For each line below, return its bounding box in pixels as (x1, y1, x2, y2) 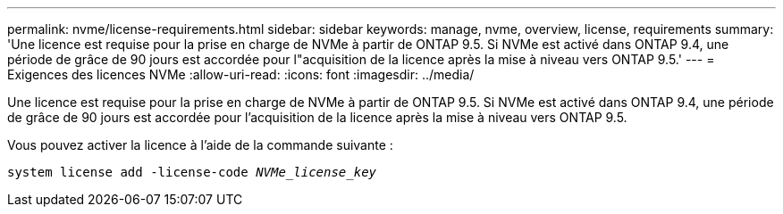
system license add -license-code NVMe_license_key (7, 165, 377, 179)
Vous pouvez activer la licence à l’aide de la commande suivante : (7, 137, 393, 152)
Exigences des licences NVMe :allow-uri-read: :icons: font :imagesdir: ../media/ (7, 67, 475, 82)
